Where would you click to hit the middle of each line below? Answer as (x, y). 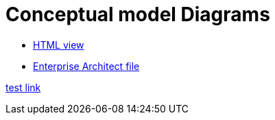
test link (23, 87)
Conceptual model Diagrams (138, 14)
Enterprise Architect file (86, 66)
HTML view (59, 45)
